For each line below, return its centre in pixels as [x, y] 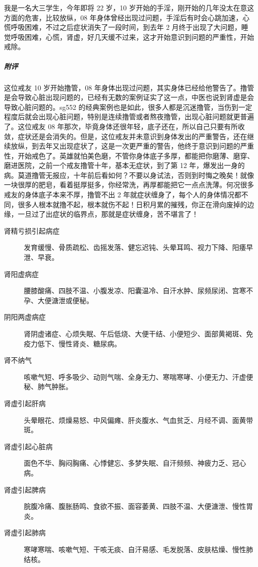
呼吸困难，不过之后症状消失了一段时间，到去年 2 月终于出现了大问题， [126, 27]
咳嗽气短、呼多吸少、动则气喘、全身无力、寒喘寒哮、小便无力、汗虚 [135, 376]
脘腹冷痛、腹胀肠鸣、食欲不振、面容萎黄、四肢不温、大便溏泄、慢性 [135, 506]
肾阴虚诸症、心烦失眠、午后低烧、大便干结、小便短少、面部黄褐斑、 [135, 333]
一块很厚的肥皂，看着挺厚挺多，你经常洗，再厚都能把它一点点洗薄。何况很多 [129, 185]
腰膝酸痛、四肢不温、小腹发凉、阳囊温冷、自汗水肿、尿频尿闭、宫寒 [135, 290]
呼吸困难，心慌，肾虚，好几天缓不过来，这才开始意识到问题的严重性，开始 [132, 37]
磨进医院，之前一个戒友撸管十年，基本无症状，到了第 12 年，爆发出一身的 [125, 165]
